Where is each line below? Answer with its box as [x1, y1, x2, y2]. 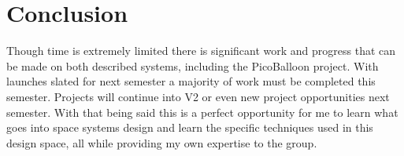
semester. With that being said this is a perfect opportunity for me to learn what [6, 103, 398, 120]
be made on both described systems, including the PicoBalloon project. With [6, 57, 379, 74]
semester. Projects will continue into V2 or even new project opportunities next [6, 88, 390, 104]
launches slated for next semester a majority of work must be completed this [6, 73, 376, 89]
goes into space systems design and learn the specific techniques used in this [6, 119, 373, 136]
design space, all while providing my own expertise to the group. [6, 134, 317, 151]
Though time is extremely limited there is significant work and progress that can [6, 42, 396, 59]
